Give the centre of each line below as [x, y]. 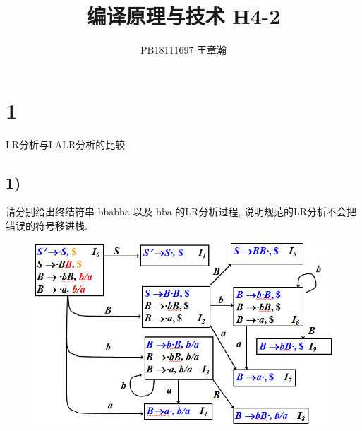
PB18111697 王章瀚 [183, 50]
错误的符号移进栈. [47, 226]
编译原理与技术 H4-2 [183, 16]
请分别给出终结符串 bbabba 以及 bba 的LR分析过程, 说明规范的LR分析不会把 [181, 212]
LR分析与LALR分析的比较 [66, 144]
